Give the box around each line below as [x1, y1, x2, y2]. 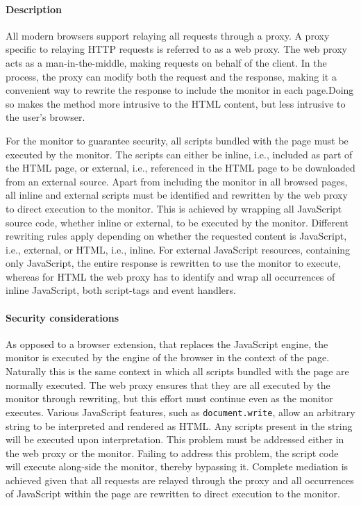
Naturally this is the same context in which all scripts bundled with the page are [6, 364, 349, 379]
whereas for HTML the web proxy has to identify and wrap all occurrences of [6, 269, 335, 283]
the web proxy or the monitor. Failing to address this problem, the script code [6, 445, 339, 460]
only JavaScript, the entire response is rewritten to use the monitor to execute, [6, 256, 341, 270]
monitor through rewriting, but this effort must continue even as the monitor [6, 391, 333, 406]
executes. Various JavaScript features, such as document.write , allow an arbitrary [6, 404, 355, 419]
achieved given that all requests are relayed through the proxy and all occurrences [6, 472, 354, 487]
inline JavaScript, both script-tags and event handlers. [6, 283, 236, 297]
